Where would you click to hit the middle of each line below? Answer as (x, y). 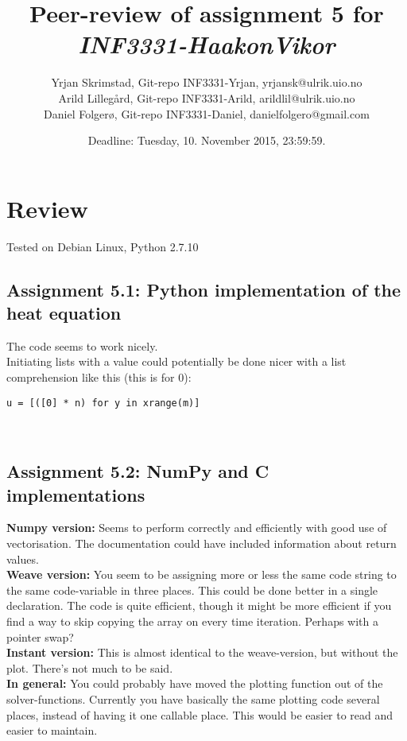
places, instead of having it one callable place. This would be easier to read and (200, 714)
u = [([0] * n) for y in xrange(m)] (103, 403)
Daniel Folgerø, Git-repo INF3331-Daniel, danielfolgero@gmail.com (207, 113)
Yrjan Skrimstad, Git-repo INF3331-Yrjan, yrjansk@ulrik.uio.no (207, 82)
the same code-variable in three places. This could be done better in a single (192, 590)
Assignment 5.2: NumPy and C (138, 471)
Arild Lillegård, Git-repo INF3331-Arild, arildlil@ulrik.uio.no (207, 97)
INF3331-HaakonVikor (207, 45)
